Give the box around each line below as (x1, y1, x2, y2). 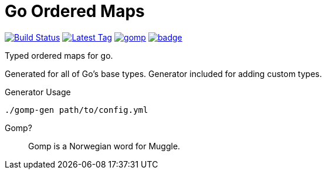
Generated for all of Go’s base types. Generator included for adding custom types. (5, 68, 322, 79)
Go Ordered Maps (5, 1, 145, 21)
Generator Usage (5, 86, 71, 97)
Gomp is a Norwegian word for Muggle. (28, 140, 181, 151)
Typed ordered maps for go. (5, 50, 113, 61)
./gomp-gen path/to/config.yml (5, 105, 148, 115)
